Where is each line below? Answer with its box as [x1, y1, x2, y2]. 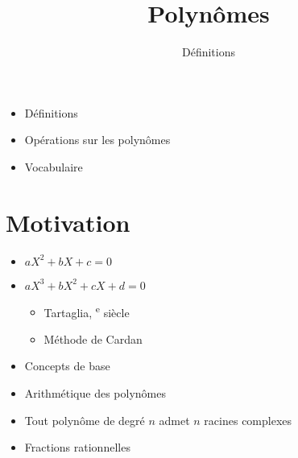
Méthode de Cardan [43, 330, 143, 347]
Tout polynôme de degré [24, 411, 145, 428]
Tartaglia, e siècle [43, 301, 130, 320]
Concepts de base [24, 357, 110, 374]
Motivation [6, 205, 130, 238]
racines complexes [204, 411, 292, 428]
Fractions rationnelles [24, 439, 130, 456]
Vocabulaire [24, 158, 83, 175]
